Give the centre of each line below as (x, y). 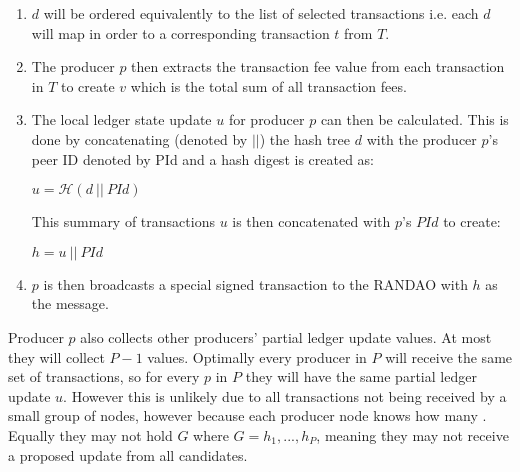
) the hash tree (305, 138)
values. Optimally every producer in (257, 356)
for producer (266, 119)
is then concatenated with (311, 221)
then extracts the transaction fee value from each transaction (318, 66)
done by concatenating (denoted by (139, 138)
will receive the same (449, 356)
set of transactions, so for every (104, 376)
